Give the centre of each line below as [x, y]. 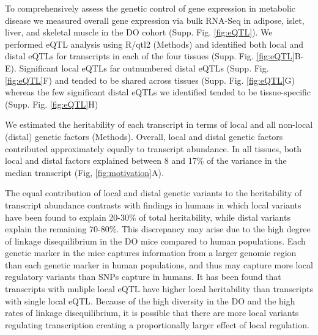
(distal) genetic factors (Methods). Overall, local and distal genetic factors [144, 136]
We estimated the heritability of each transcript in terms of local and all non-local [159, 124]
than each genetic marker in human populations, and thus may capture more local [159, 264]
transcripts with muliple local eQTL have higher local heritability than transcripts [159, 289]
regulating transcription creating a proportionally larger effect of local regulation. [157, 324]
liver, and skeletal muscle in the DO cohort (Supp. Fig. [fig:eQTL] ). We [139, 32]
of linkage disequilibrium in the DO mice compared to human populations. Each [155, 241]
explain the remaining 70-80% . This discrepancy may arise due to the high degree [158, 229]
